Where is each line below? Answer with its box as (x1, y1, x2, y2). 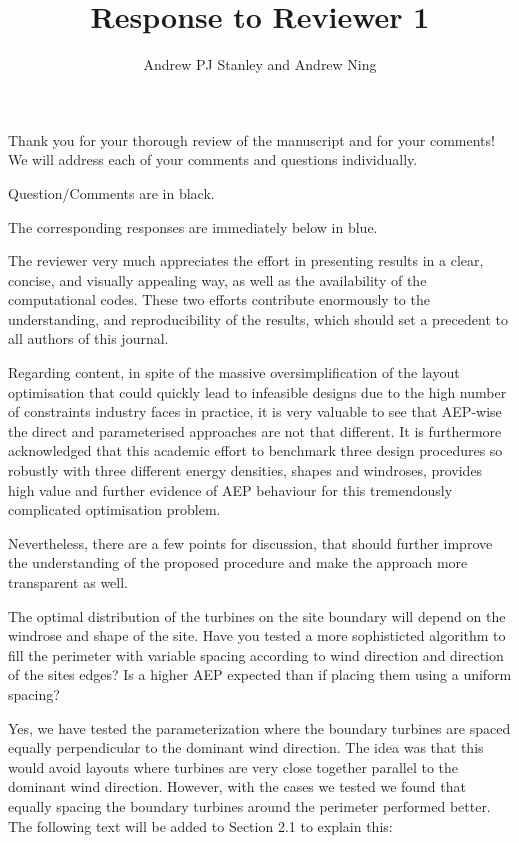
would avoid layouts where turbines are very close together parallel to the (8, 756, 459, 777)
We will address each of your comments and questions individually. (8, 149, 418, 170)
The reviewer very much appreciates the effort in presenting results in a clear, (8, 250, 484, 271)
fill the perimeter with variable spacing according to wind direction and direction (8, 644, 504, 665)
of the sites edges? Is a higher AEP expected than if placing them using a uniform (8, 664, 512, 685)
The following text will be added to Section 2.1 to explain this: (8, 815, 393, 836)
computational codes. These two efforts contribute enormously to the (8, 289, 430, 310)
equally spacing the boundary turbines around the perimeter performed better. (8, 795, 491, 816)
